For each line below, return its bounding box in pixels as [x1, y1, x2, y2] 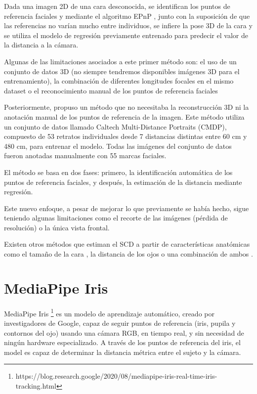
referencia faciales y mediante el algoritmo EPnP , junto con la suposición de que [4, 10, 250, 21]
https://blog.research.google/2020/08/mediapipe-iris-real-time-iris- [15, 371, 217, 381]
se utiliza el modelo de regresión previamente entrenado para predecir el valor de [4, 30, 248, 40]
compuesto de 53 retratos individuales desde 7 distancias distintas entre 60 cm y [4, 131, 247, 141]
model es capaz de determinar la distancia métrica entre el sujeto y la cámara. [4, 347, 241, 357]
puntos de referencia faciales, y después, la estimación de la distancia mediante [4, 176, 242, 187]
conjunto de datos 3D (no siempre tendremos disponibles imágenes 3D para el [4, 66, 240, 76]
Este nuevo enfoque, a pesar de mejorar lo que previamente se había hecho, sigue [4, 203, 249, 213]
